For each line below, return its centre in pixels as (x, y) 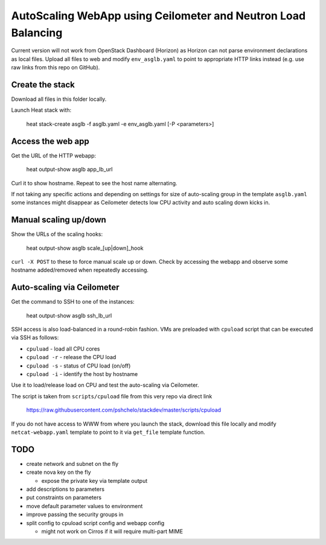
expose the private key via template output (94, 480)
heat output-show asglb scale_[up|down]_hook (85, 248)
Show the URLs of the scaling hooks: (57, 234)
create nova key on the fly (59, 472)
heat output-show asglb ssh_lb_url (69, 315)
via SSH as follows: (35, 337)
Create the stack (43, 84)
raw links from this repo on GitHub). (56, 68)
